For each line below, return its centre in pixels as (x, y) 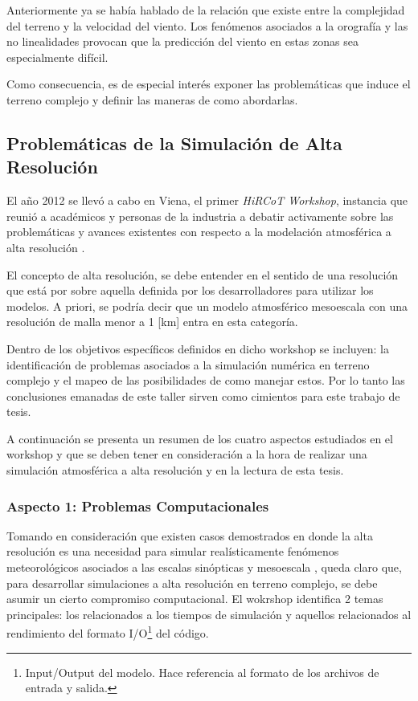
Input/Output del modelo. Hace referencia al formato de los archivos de (202, 672)
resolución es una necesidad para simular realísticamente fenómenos (173, 551)
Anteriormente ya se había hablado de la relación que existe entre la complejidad (206, 10)
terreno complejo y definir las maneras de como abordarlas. (152, 99)
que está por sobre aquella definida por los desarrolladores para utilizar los (190, 290)
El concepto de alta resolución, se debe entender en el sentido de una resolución (203, 274)
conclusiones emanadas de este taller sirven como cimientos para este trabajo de (203, 395)
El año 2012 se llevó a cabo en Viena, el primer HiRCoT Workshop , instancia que (207, 200)
